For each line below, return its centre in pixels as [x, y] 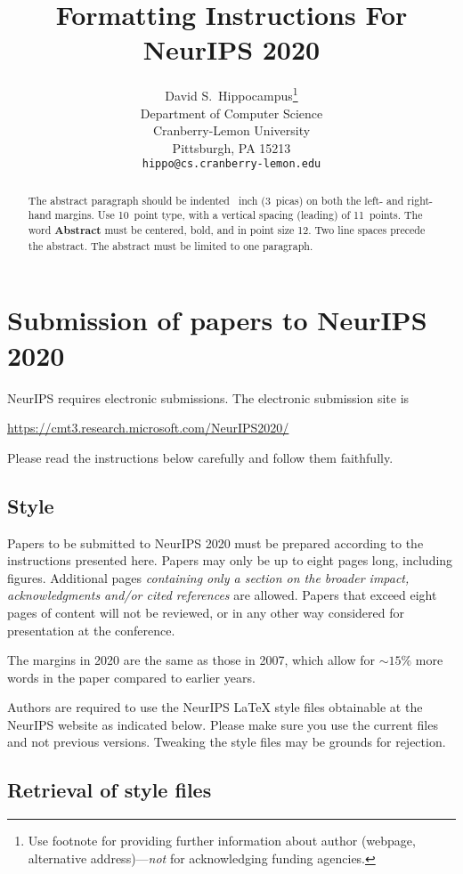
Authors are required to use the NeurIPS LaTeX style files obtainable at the [215, 707]
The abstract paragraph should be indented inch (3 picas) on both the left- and [216, 200]
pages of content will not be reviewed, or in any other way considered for [206, 612]
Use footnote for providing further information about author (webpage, [222, 841]
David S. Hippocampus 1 [231, 94]
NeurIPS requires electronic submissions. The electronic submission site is [208, 397]
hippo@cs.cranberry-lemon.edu [231, 164]
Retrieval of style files [110, 790]
